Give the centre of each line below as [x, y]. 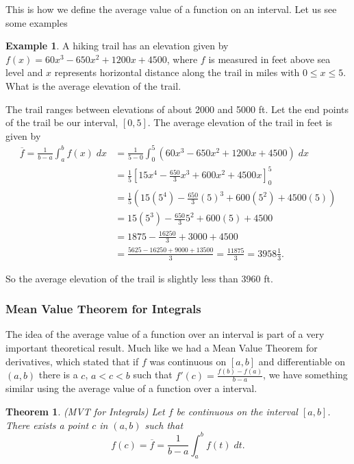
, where [182, 59]
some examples [37, 22]
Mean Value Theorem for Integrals [103, 309]
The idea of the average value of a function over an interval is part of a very [165, 334]
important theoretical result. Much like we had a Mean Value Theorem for [162, 348]
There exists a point [47, 425]
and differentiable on [302, 361]
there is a [58, 375]
